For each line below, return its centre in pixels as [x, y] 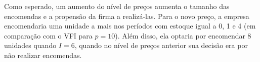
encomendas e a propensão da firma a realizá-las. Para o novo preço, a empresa [127, 16]
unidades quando [30, 45]
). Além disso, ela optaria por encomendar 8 [183, 35]
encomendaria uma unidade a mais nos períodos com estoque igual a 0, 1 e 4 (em [130, 26]
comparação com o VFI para [48, 35]
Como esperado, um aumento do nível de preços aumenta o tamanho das [117, 6]
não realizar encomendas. [43, 55]
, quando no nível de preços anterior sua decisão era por [161, 45]
